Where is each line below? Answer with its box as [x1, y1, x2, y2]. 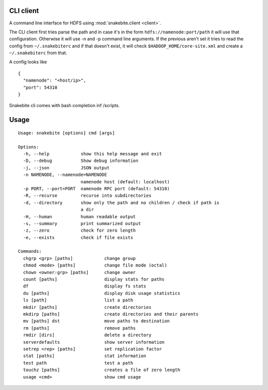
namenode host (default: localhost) [80, 179, 170, 184]
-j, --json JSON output [23, 165, 110, 170]
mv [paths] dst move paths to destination [23, 318, 170, 324]
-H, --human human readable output [23, 214, 136, 219]
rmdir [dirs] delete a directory [23, 332, 151, 338]
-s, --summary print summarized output [23, 221, 141, 226]
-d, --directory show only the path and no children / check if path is [23, 200, 220, 205]
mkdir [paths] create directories [23, 304, 151, 310]
